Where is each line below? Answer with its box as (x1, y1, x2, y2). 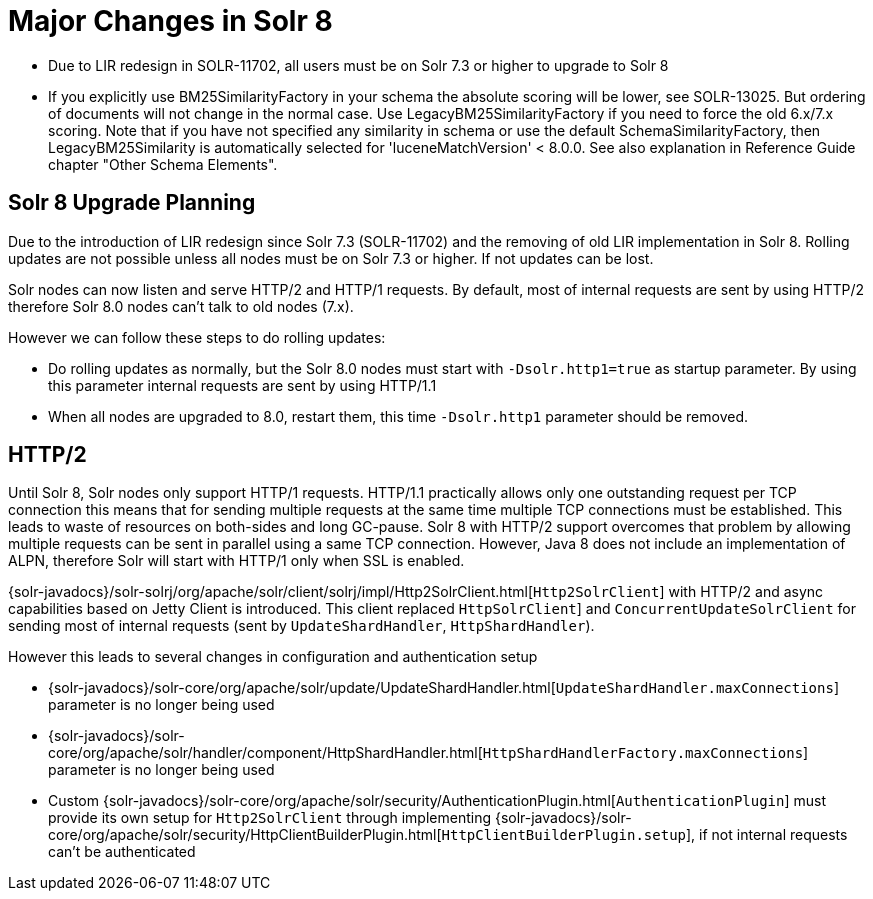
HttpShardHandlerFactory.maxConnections (482, 745, 804, 762)
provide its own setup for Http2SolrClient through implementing (48, 809, 491, 827)
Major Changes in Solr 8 (8, 4, 333, 38)
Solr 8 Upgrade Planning (8, 190, 256, 216)
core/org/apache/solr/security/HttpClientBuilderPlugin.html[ (48, 826, 442, 844)
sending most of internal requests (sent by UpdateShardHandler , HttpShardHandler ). (8, 617, 595, 635)
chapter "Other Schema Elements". (48, 155, 278, 173)
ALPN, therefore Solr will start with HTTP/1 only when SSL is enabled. (8, 552, 465, 570)
